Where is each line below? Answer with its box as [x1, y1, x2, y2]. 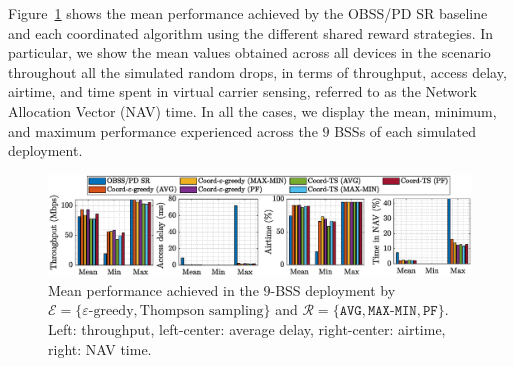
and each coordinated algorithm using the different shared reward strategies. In [8, 22, 494, 43]
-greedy [88, 304, 134, 319]
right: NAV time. [48, 338, 152, 359]
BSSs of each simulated [334, 120, 477, 141]
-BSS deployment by [270, 279, 396, 300]
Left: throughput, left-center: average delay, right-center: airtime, [48, 318, 446, 339]
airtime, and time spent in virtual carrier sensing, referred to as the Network [8, 81, 477, 102]
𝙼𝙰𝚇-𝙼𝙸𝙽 [367, 304, 417, 319]
